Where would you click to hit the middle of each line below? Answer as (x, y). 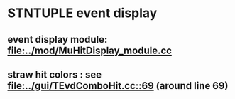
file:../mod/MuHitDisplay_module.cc (90, 50)
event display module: (58, 40)
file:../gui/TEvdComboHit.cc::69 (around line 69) (118, 86)
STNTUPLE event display (82, 13)
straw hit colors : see (55, 74)
